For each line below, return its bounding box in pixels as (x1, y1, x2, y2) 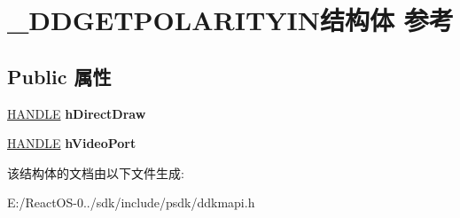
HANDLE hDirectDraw (7, 104, 146, 122)
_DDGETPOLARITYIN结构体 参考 (7, 2, 454, 38)
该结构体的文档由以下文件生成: (7, 163, 184, 182)
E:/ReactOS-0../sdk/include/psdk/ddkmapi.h (7, 193, 255, 212)
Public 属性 (7, 62, 112, 90)
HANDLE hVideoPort (7, 134, 136, 152)
